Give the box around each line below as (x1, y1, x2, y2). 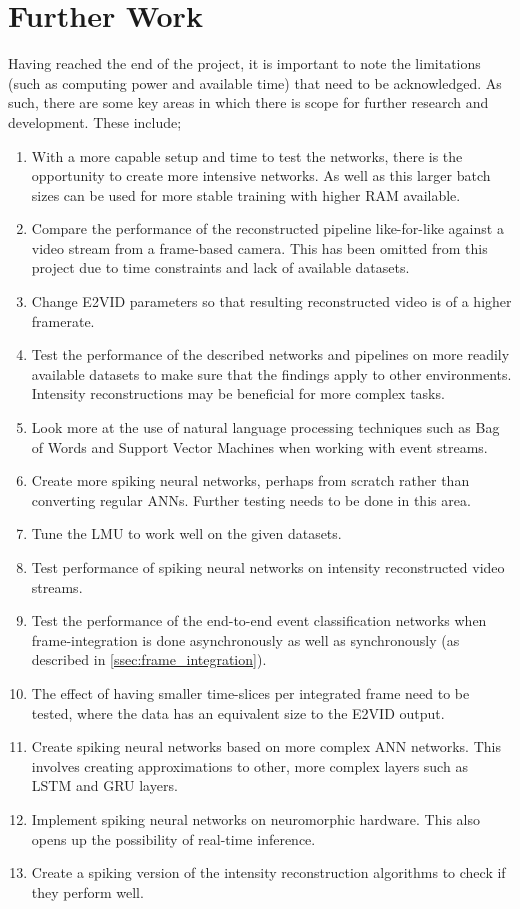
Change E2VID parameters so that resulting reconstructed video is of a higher (31, 291, 512, 312)
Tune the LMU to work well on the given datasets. (31, 523, 342, 544)
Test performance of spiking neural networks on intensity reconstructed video (31, 557, 505, 577)
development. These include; (8, 111, 182, 132)
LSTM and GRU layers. (31, 775, 178, 796)
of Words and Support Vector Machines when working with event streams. (31, 436, 488, 457)
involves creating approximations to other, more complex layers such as (31, 755, 468, 776)
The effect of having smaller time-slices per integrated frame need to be (31, 682, 470, 703)
